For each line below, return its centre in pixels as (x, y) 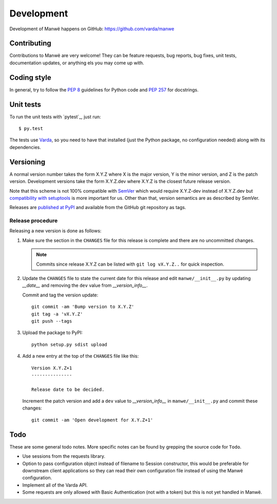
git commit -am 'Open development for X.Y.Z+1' (92, 420)
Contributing (30, 43)
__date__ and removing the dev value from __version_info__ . (85, 286)
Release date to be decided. (68, 389)
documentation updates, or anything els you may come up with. (77, 63)
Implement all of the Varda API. (55, 485)
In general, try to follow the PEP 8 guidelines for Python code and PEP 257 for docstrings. (104, 89)
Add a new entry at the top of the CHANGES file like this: (81, 356)
